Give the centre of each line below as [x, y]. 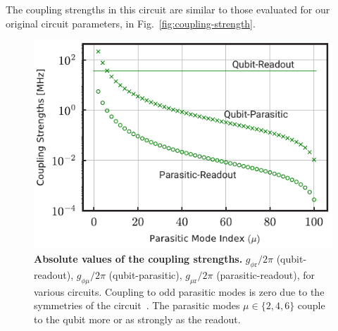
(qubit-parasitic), [145, 274]
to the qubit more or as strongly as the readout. [137, 319]
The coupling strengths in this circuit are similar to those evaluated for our [168, 9]
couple [311, 305]
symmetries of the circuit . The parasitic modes [137, 305]
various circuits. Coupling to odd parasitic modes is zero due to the [179, 291]
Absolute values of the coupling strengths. [138, 259]
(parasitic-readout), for [265, 274]
